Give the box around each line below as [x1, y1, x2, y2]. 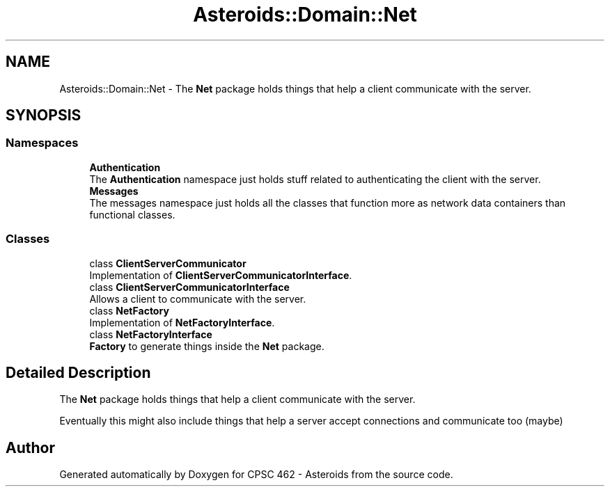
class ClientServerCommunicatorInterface [89, 280, 290, 293]
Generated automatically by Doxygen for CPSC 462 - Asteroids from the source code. [59, 468, 453, 481]
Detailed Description [6, 363, 151, 381]
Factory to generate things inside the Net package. [89, 340, 324, 352]
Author [6, 438, 55, 457]
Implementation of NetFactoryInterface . [89, 316, 275, 328]
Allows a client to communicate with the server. [89, 292, 306, 305]
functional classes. [89, 208, 175, 221]
